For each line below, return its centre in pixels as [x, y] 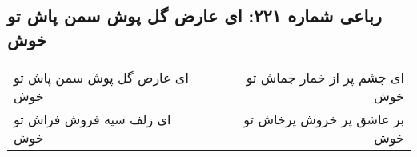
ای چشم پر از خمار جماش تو [325, 77]
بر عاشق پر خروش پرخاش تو [324, 119]
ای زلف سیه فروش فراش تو [92, 119]
